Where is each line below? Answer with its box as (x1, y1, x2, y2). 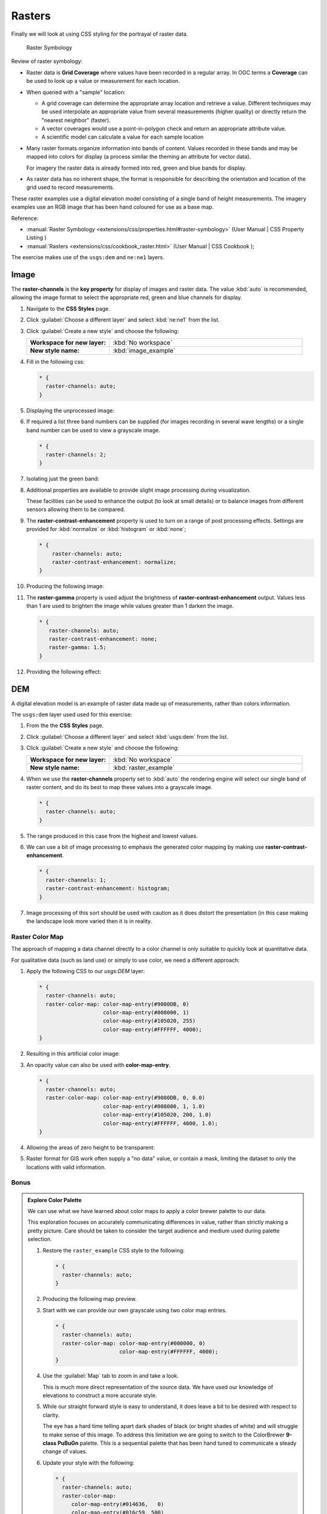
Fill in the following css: (26, 358, 85, 365)
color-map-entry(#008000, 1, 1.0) (103, 1103, 205, 1109)
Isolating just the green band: (26, 475, 99, 483)
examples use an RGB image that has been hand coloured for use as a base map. (11, 203, 214, 211)
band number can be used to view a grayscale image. (26, 426, 160, 434)
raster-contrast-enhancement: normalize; (51, 559, 177, 566)
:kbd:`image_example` (112, 346, 176, 354)
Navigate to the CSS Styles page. (26, 305, 110, 312)
